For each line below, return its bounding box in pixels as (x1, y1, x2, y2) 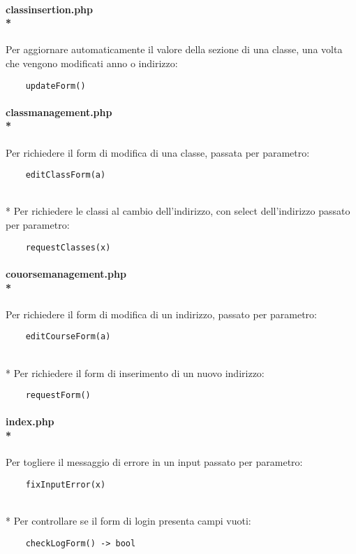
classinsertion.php (6, 1, 93, 16)
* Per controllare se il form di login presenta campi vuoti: (6, 513, 251, 528)
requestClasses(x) (25, 242, 111, 253)
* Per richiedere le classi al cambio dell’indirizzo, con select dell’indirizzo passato (6, 204, 350, 218)
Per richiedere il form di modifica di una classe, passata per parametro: (6, 145, 310, 159)
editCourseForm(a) (25, 332, 111, 342)
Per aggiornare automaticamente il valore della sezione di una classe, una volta (6, 42, 343, 57)
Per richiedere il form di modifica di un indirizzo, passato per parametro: (6, 306, 317, 321)
